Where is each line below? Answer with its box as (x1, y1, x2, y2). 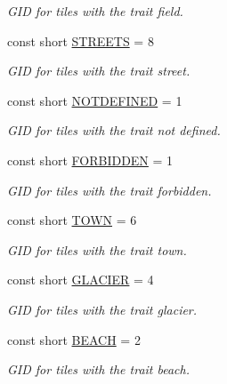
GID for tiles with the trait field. (7, 2, 183, 20)
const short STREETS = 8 (7, 31, 154, 50)
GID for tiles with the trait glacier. (7, 300, 198, 318)
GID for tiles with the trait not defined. (7, 121, 221, 140)
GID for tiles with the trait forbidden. (7, 180, 212, 199)
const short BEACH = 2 (7, 330, 141, 348)
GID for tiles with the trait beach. (7, 360, 191, 379)
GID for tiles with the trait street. (7, 61, 191, 80)
